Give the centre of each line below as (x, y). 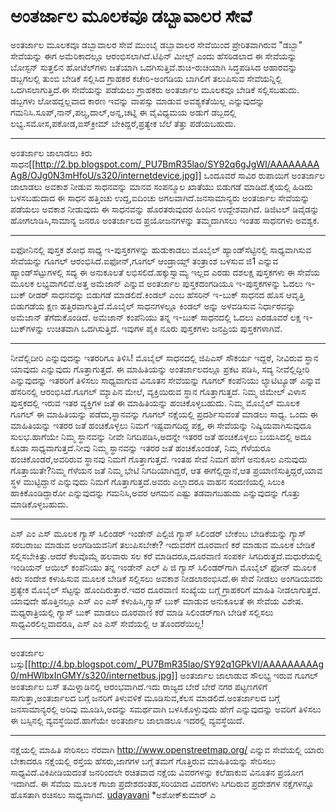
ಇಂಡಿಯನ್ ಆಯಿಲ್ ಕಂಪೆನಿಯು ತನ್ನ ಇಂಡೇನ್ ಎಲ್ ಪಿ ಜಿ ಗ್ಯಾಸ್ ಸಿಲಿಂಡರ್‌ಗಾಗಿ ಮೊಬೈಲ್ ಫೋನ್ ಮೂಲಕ (163, 567)
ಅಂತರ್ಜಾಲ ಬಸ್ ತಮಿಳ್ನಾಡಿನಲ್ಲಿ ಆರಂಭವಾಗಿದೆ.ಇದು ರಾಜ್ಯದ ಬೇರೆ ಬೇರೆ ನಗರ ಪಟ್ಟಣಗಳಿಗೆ (139, 686)
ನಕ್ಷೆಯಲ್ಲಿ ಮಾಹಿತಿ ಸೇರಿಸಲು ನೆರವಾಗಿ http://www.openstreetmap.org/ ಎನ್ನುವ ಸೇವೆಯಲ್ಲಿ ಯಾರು (167, 749)
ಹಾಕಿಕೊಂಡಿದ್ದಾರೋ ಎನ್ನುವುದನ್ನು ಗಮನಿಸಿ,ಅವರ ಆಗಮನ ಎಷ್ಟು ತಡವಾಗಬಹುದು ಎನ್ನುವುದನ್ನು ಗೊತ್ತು (155, 492)
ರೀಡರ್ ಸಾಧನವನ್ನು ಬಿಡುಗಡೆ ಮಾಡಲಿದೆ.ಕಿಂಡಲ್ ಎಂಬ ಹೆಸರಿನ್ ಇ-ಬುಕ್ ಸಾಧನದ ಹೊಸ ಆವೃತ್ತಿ (166, 294)
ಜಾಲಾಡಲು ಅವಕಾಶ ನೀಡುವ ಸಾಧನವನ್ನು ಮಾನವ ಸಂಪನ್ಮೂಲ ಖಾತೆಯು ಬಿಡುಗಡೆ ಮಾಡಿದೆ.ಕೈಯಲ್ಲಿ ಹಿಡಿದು (161, 186)
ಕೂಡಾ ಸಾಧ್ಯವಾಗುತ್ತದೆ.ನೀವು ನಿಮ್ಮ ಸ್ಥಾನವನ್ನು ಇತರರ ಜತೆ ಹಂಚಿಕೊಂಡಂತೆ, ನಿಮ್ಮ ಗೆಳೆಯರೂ (141, 447)
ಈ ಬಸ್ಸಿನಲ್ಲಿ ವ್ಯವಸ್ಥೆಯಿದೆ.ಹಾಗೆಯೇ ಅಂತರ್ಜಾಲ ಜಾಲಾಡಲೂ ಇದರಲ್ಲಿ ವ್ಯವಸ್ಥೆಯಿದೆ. (127, 720)
